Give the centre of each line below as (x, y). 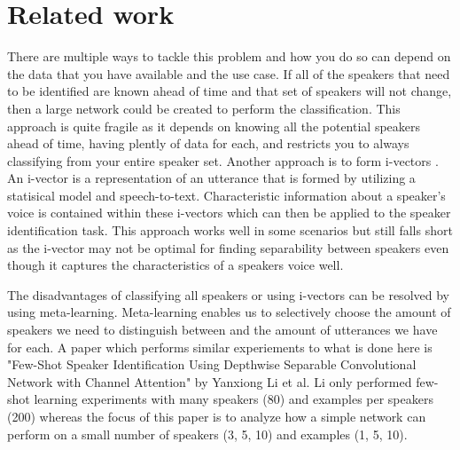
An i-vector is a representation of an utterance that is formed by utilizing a (211, 178)
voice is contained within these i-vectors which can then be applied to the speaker (229, 213)
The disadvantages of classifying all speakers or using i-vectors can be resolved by (228, 294)
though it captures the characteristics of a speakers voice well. (175, 265)
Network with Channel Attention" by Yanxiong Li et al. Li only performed (210, 381)
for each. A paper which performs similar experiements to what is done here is (220, 347)
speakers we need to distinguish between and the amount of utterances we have (222, 330)
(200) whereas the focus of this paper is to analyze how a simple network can (217, 416)
